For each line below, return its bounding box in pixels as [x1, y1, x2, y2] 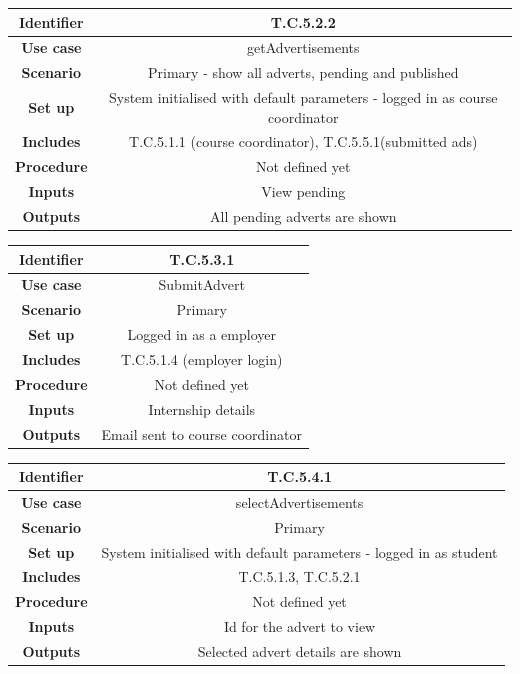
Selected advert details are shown [197, 641, 402, 661]
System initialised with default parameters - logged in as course [108, 87, 498, 108]
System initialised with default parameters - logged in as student [101, 541, 498, 562]
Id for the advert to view [223, 616, 376, 637]
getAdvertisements [247, 37, 360, 58]
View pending [261, 181, 346, 202]
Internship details [148, 398, 256, 419]
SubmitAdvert [158, 274, 245, 295]
